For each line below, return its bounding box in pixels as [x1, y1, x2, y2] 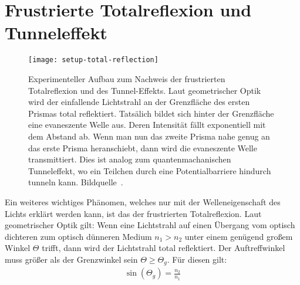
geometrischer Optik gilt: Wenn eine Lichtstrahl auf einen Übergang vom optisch [5, 219, 295, 231]
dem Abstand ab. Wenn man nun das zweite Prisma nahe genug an [28, 130, 270, 142]
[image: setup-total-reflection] [28, 56, 159, 65]
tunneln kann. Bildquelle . [28, 176, 123, 188]
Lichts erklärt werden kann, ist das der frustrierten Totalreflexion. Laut [5, 207, 262, 219]
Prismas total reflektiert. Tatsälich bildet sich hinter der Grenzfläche [28, 107, 274, 119]
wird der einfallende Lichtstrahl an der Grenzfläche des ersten [28, 96, 250, 108]
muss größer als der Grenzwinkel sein [5, 253, 138, 265]
